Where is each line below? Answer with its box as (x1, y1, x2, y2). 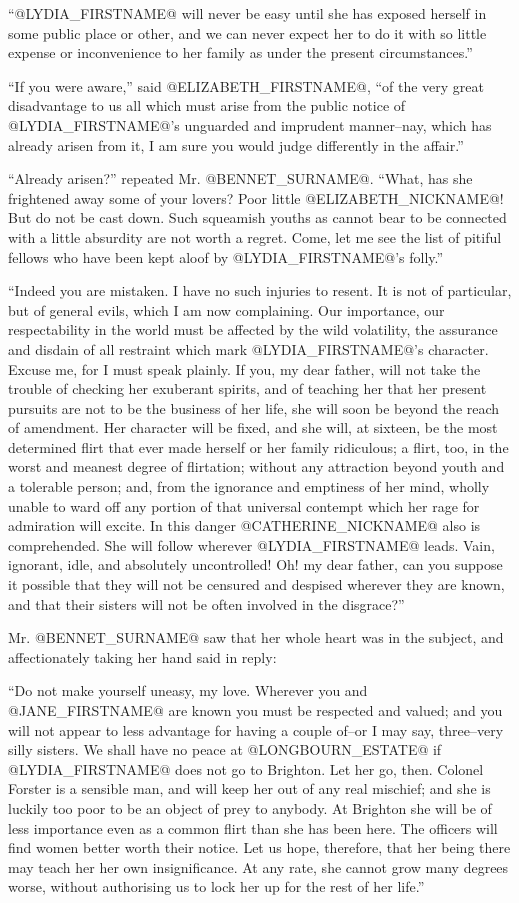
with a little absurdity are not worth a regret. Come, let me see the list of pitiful (8, 226, 502, 247)
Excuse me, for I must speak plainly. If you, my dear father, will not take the (8, 358, 481, 379)
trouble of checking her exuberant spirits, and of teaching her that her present (8, 378, 487, 399)
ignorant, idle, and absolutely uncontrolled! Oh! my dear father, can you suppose (8, 554, 503, 575)
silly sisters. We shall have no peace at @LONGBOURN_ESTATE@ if (8, 739, 442, 760)
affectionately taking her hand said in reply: (8, 646, 277, 667)
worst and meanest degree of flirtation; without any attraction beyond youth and (8, 456, 505, 477)
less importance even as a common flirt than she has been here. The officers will (8, 817, 498, 838)
